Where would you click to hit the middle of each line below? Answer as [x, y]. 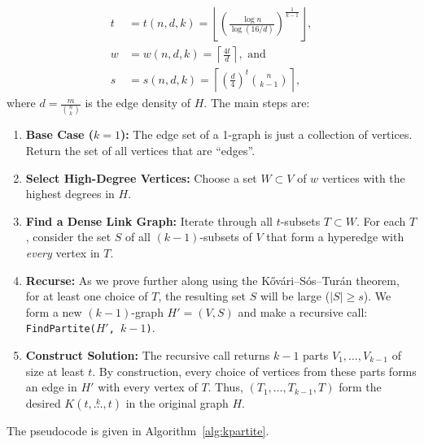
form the [360, 387]
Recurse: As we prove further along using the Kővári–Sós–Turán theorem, [212, 280]
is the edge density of [138, 103]
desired [43, 402]
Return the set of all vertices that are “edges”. [140, 150]
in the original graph [177, 402]
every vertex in [63, 252]
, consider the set [68, 237]
